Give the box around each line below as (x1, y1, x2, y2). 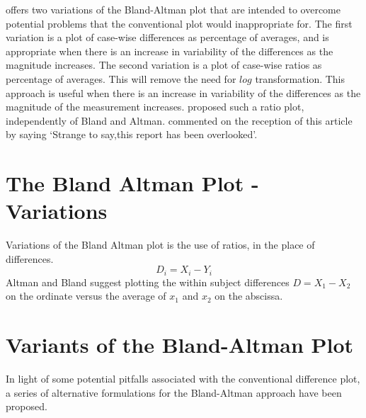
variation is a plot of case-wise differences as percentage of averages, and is (6, 30, 329, 45)
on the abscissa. (215, 288, 283, 303)
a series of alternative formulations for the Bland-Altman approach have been (6, 385, 342, 400)
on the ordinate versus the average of (6, 288, 166, 303)
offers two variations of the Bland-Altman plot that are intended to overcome (6, 2, 341, 16)
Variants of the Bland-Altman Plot (6, 330, 354, 359)
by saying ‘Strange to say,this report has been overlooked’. (6, 127, 258, 142)
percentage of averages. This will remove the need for (6, 71, 236, 86)
